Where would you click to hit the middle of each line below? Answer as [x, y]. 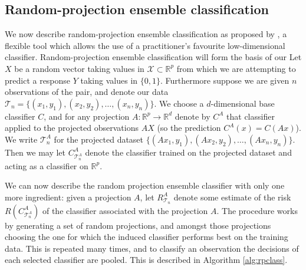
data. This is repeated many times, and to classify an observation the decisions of [152, 248]
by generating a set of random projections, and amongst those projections [138, 225]
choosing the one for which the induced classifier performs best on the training [147, 237]
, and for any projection [87, 116]
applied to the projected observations [72, 128]
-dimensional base [243, 103]
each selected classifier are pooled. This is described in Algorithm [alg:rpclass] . [146, 260]
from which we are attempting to [236, 68]
